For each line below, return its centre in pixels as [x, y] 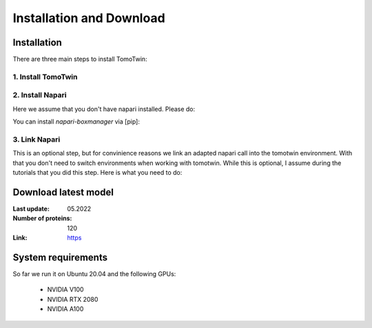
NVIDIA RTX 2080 [73, 299]
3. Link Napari [37, 139]
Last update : [31, 209]
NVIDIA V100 [65, 289]
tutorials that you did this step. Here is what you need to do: [97, 173]
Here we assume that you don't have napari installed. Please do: [104, 109]
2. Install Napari [40, 95]
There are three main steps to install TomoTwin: [80, 59]
